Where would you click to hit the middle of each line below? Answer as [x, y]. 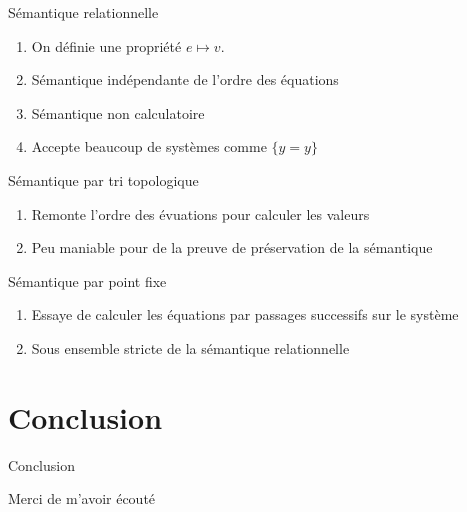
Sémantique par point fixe [87, 280]
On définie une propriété [106, 45]
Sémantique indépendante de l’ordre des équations [185, 79]
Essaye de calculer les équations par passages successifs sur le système [245, 314]
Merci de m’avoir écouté [82, 498]
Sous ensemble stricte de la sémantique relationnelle [190, 347]
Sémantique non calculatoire [118, 112]
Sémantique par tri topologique [103, 179]
